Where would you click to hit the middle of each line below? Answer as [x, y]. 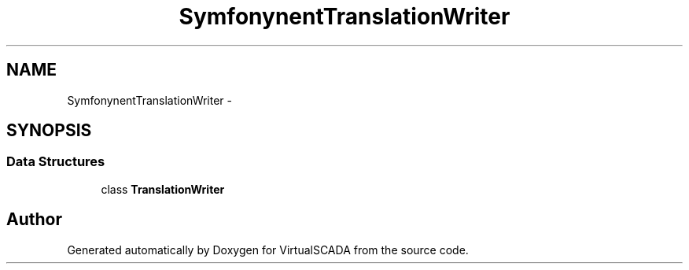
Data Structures [56, 162]
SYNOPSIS [49, 131]
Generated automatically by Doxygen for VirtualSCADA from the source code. [268, 250]
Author [34, 220]
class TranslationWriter [163, 189]
